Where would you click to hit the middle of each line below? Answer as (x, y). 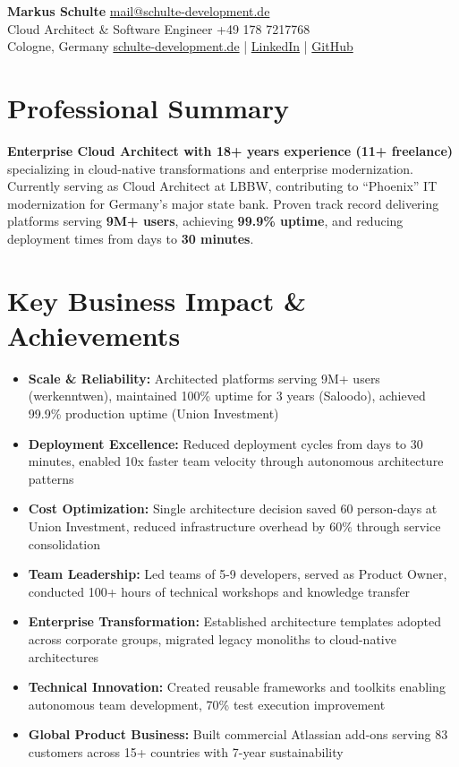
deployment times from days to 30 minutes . (131, 238)
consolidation (64, 543)
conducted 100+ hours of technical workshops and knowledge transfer (219, 591)
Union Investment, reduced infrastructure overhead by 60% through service (234, 526)
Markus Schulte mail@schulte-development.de (139, 11)
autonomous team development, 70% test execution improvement (207, 704)
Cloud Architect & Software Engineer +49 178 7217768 (159, 28)
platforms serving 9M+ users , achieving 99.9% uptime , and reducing (205, 221)
